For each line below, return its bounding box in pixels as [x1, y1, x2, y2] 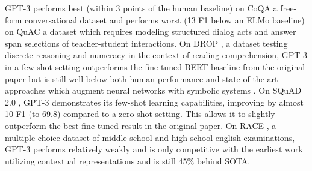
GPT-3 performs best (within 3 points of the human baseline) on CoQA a [5, 2, 278, 14]
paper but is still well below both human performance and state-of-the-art [5, 72, 278, 85]
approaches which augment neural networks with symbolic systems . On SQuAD [5, 84, 302, 97]
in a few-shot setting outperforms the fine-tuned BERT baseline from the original [5, 60, 305, 73]
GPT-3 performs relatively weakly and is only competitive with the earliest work [5, 143, 303, 155]
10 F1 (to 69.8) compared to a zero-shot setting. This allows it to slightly [5, 107, 275, 120]
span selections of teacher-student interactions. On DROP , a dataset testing [5, 37, 288, 49]
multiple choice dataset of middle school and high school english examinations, [5, 131, 295, 143]
